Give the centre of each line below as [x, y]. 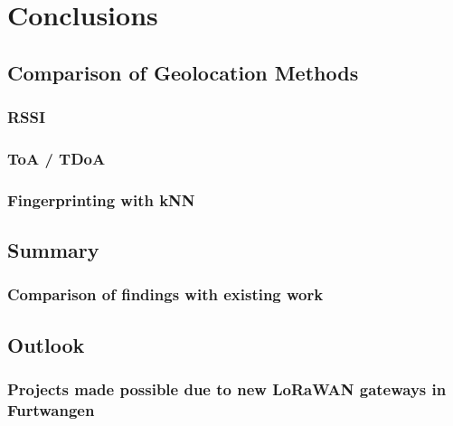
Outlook [46, 344]
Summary [53, 250]
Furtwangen [51, 409]
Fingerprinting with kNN [101, 199]
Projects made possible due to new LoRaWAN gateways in [227, 389]
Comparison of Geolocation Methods [183, 72]
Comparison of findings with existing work [165, 294]
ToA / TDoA [57, 158]
